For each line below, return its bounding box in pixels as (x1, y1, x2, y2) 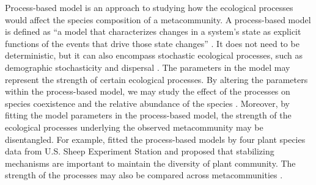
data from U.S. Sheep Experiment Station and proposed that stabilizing (5, 145, 274, 158)
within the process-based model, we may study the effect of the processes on (5, 85, 290, 98)
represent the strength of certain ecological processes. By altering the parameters (5, 73, 308, 85)
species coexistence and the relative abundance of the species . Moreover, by (5, 96, 290, 109)
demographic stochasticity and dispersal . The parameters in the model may (5, 60, 290, 73)
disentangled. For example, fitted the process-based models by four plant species (5, 132, 306, 145)
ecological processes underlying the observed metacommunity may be (5, 120, 263, 133)
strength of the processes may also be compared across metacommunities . (5, 169, 283, 181)
